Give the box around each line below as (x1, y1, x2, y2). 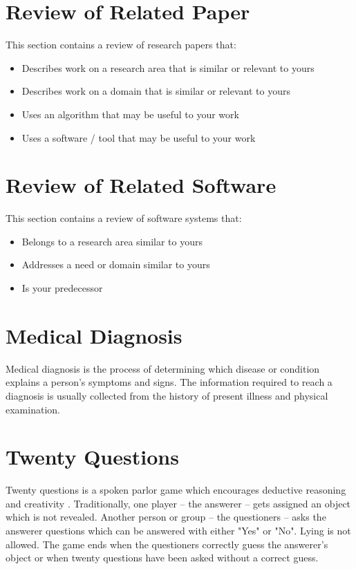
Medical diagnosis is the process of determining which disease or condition (6, 361, 320, 375)
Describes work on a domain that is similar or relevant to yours (21, 84, 290, 98)
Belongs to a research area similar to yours (21, 234, 203, 248)
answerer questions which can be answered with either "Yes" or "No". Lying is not (6, 523, 351, 537)
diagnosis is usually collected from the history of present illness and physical (6, 388, 328, 402)
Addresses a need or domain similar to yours (21, 257, 210, 272)
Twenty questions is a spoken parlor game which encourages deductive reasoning (6, 483, 346, 497)
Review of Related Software (6, 171, 277, 199)
